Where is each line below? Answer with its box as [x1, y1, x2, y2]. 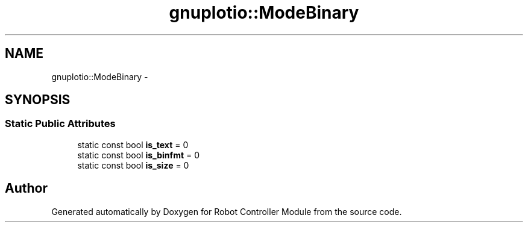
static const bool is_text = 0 [77, 139, 189, 150]
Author [5, 181, 48, 196]
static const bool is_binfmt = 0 [77, 149, 200, 160]
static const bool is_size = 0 [77, 160, 189, 170]
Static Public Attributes [5, 117, 116, 130]
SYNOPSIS [5, 92, 71, 108]
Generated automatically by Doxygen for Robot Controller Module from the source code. [51, 206, 402, 217]
